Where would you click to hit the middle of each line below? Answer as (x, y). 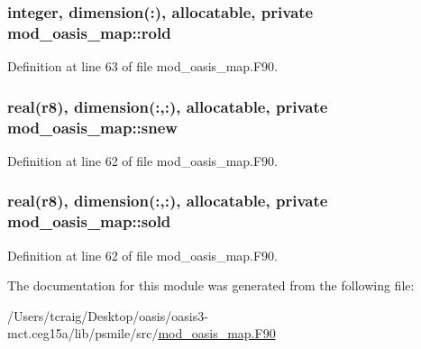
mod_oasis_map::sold (89, 221)
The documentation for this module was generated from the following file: (211, 285)
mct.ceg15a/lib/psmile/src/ (83, 333)
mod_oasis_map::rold (89, 32)
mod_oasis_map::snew (92, 127)
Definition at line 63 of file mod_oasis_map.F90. (143, 66)
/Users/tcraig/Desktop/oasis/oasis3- (108, 315)
